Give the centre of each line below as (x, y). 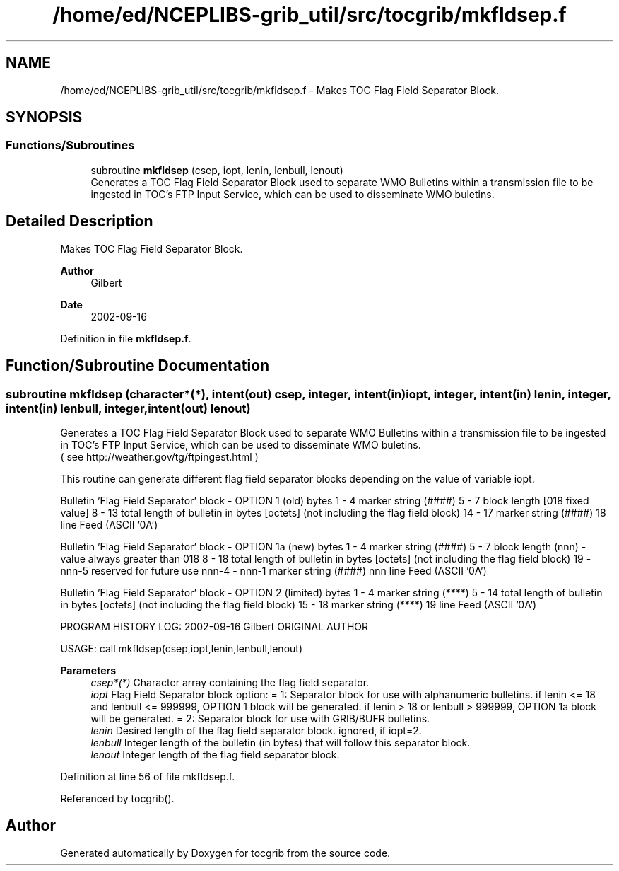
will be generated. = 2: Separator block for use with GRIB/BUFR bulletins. (260, 718)
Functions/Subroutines (70, 145)
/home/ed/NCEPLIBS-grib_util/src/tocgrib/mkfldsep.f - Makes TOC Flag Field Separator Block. (279, 90)
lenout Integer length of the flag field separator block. (215, 754)
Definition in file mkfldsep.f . (126, 338)
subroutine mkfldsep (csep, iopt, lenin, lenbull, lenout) (217, 170)
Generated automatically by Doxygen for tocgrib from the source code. (225, 853)
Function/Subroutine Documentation (138, 366)
